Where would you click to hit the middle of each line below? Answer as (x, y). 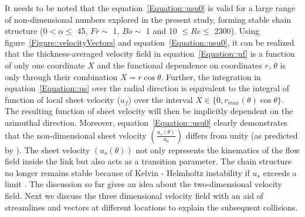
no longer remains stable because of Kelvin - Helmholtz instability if (127, 172)
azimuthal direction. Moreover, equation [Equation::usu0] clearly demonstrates (146, 122)
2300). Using (237, 31)
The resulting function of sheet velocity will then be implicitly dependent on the (149, 111)
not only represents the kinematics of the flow (218, 149)
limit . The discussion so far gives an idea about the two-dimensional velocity (143, 184)
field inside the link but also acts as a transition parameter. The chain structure (148, 161)
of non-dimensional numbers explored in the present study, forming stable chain (148, 19)
